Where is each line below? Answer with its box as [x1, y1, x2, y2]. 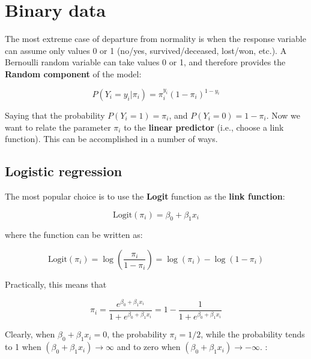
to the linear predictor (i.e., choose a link [124, 120, 284, 133]
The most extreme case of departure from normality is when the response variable [5, 32, 306, 45]
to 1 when [5, 340, 41, 353]
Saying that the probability [5, 109, 105, 121]
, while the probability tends [201, 328, 305, 340]
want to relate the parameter [5, 120, 111, 133]
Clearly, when [5, 328, 55, 340]
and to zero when [116, 340, 181, 353]
